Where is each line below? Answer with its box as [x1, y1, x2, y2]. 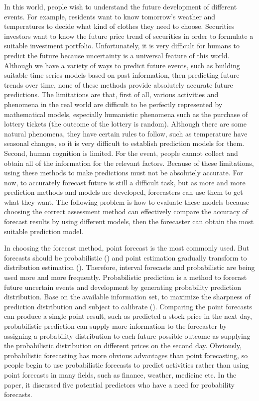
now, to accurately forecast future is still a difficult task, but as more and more [4, 177, 246, 187]
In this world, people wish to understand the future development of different [4, 1, 237, 11]
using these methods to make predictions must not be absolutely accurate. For [4, 167, 243, 178]
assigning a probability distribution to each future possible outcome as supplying [4, 330, 251, 341]
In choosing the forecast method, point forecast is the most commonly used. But [4, 243, 250, 253]
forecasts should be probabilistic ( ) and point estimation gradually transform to [4, 252, 247, 263]
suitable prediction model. [4, 226, 84, 236]
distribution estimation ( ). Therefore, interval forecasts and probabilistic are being [4, 262, 255, 272]
